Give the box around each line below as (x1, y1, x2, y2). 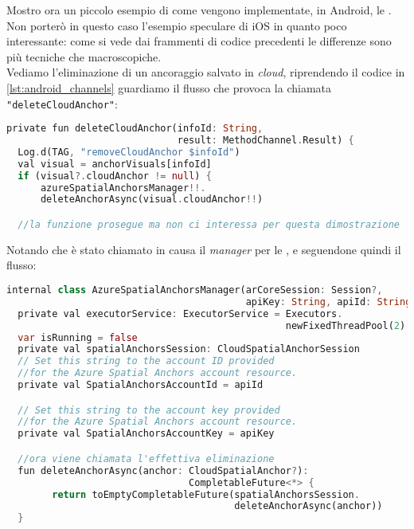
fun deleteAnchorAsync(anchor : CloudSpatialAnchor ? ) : (18, 464, 309, 476)
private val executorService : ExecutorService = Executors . (18, 308, 343, 319)
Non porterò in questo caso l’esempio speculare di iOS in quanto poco (6, 17, 347, 33)
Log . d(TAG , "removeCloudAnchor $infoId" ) (18, 146, 240, 158)
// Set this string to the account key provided (18, 404, 280, 416)
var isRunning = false (18, 331, 138, 343)
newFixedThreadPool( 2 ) (285, 319, 406, 331)
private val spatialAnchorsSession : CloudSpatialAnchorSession (18, 343, 360, 355)
